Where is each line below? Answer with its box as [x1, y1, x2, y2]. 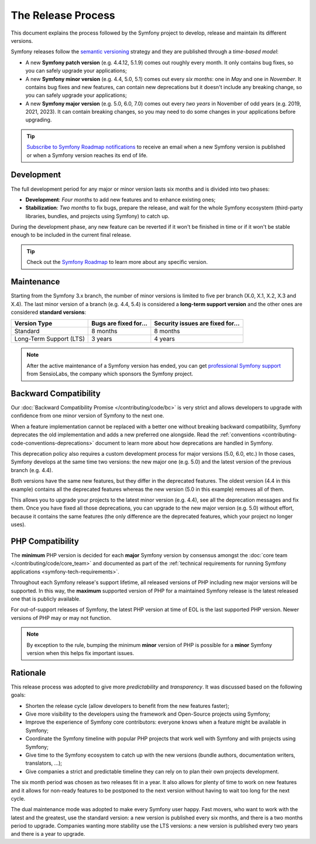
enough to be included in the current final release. [11, 232, 132, 239]
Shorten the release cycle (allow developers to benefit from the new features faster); [25, 702, 229, 709]
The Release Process [11, 9, 115, 22]
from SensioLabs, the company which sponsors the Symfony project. [26, 370, 193, 378]
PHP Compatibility [11, 536, 79, 546]
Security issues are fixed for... [154, 320, 240, 328]
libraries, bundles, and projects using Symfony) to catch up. [25, 212, 170, 219]
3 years [91, 335, 112, 343]
